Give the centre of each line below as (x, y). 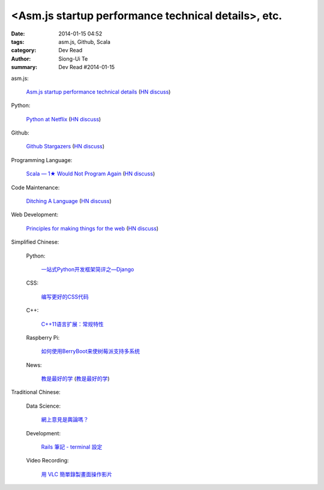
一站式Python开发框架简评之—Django (88, 269)
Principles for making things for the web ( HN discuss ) (92, 228)
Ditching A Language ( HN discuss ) (69, 201)
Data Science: (43, 406)
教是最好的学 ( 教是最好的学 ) (76, 379)
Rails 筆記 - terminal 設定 (72, 447)
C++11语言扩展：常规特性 (73, 324)
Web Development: (35, 215)
